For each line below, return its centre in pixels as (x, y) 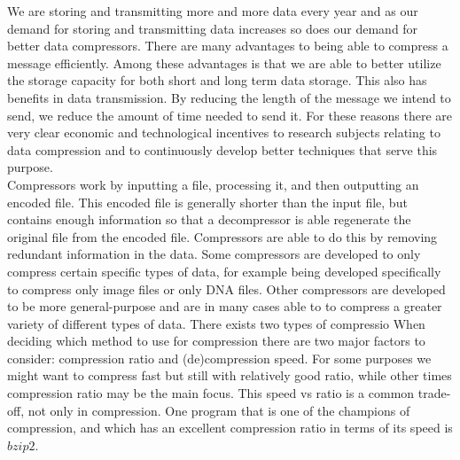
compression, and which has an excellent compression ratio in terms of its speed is (230, 428)
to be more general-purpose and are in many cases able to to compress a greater (225, 306)
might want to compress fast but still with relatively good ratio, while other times (230, 375)
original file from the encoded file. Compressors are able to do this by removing (222, 236)
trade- (434, 393)
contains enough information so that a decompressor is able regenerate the (209, 219)
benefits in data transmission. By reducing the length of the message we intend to (229, 97)
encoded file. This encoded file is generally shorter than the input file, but (207, 202)
